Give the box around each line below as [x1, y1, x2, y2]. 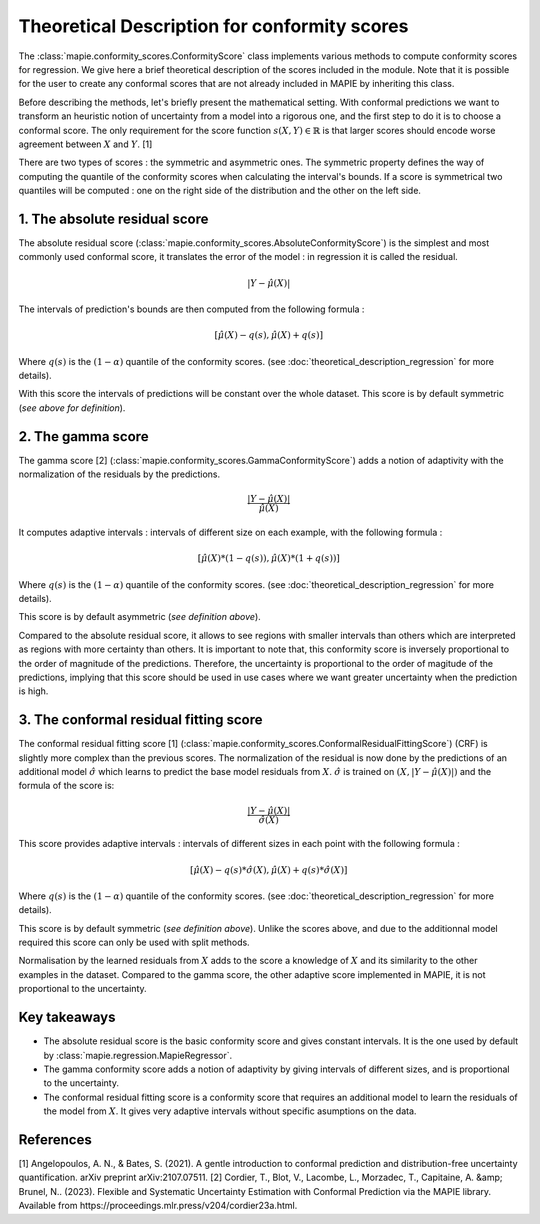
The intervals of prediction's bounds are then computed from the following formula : [18, 303, 365, 315]
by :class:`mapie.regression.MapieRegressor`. [43, 1049, 233, 1061]
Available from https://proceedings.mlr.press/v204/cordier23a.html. [18, 1200, 298, 1212]
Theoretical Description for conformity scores [18, 15, 409, 37]
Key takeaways [18, 1009, 116, 1026]
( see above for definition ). [18, 401, 126, 414]
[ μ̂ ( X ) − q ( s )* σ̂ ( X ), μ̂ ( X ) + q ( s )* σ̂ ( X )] [190, 864, 348, 875]
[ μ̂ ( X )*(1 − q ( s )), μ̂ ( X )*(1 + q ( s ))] [197, 553, 340, 564]
